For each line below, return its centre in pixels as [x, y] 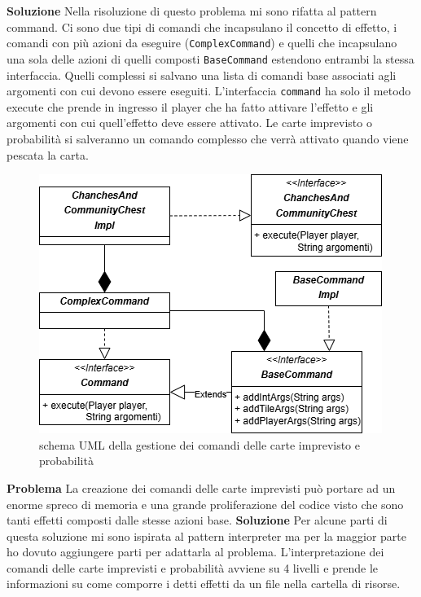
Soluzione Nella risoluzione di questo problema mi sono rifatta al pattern [192, 11]
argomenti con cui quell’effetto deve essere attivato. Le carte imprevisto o [189, 123]
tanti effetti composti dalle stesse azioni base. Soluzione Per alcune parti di [197, 520]
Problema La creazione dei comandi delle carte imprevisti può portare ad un [201, 487]
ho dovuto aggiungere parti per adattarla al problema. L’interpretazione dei [195, 552]
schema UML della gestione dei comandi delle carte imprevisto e [200, 444]
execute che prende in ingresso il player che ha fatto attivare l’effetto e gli [190, 106]
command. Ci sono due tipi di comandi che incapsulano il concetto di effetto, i [202, 26]
